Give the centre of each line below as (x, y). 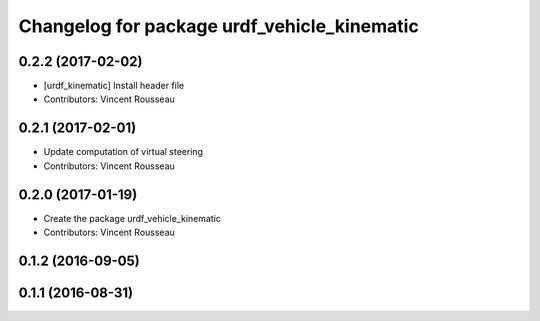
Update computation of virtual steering (123, 152)
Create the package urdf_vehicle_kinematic (132, 218)
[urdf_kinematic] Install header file (114, 86)
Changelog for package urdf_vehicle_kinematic (218, 26)
